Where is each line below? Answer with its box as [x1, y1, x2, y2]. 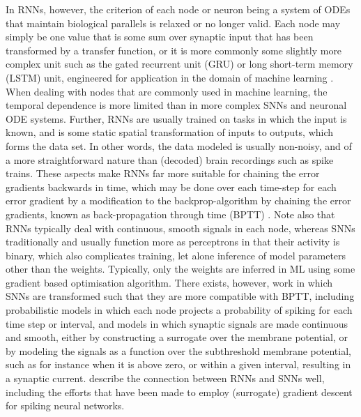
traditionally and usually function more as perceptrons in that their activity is [6, 234, 340, 249]
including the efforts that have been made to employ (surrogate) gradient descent [6, 384, 353, 399]
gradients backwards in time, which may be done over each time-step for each [6, 179, 337, 194]
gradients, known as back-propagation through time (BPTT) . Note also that [6, 206, 335, 221]
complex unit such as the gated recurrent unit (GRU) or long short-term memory [6, 56, 353, 71]
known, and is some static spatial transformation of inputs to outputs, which [6, 125, 334, 139]
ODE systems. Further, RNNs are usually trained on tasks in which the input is [6, 111, 347, 126]
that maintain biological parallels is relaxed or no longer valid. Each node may [6, 15, 341, 30]
